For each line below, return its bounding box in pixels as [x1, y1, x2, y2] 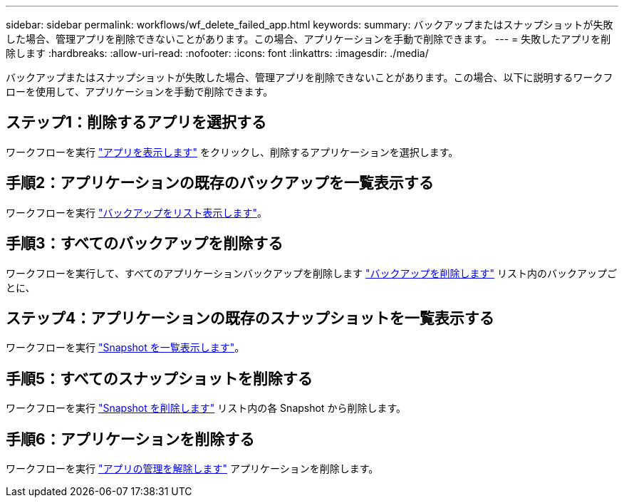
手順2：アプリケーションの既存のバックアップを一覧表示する [6, 174, 434, 192]
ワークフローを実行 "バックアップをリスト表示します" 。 [6, 206, 267, 219]
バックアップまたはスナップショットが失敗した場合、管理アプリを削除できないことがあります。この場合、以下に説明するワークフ [6, 71, 613, 83]
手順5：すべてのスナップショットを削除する [6, 369, 313, 388]
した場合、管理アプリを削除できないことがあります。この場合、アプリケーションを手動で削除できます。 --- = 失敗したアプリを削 [6, 33, 611, 45]
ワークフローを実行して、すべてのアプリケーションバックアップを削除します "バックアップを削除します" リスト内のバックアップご [6, 266, 617, 279]
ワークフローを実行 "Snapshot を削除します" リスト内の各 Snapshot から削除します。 [6, 402, 406, 415]
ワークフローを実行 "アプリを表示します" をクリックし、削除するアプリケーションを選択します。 [6, 145, 459, 158]
